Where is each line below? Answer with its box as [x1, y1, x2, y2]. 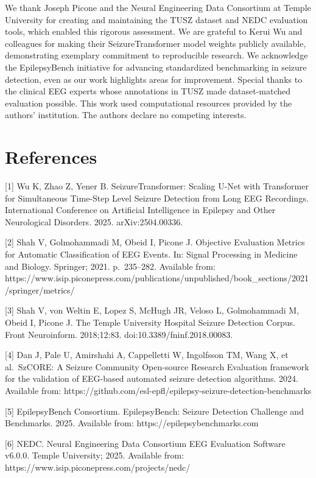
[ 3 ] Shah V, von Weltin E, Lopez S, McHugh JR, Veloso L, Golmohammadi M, [5, 304, 300, 317]
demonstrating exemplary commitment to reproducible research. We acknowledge [5, 49, 308, 62]
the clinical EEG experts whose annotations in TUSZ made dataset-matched [5, 85, 291, 97]
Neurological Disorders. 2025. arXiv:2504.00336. [5, 215, 183, 228]
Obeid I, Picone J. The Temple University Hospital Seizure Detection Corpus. [5, 316, 295, 328]
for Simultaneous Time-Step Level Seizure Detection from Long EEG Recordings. [5, 191, 309, 204]
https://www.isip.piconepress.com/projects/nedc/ [5, 460, 191, 473]
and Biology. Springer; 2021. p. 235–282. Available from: [5, 259, 216, 272]
